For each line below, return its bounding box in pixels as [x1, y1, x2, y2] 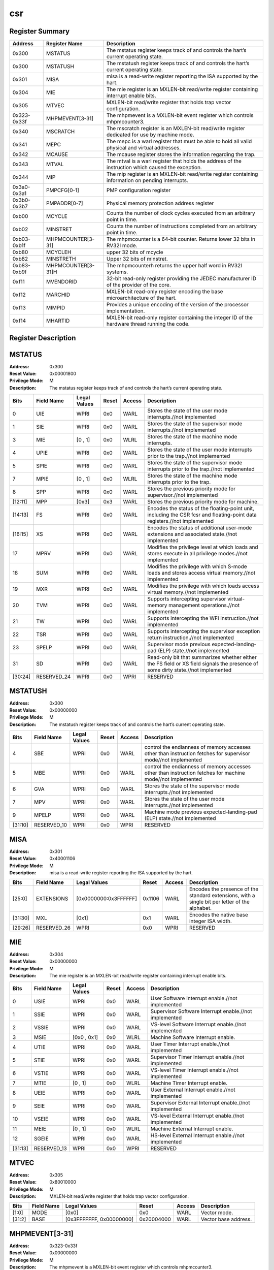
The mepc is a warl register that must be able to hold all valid [106, 138, 252, 145]
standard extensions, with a [189, 892, 255, 899]
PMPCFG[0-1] [46, 187, 80, 194]
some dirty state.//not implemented [147, 666, 232, 674]
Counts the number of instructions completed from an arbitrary [106, 223, 257, 230]
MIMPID [46, 304, 65, 311]
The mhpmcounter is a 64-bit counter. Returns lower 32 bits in [106, 236, 256, 243]
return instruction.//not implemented [147, 634, 234, 641]
